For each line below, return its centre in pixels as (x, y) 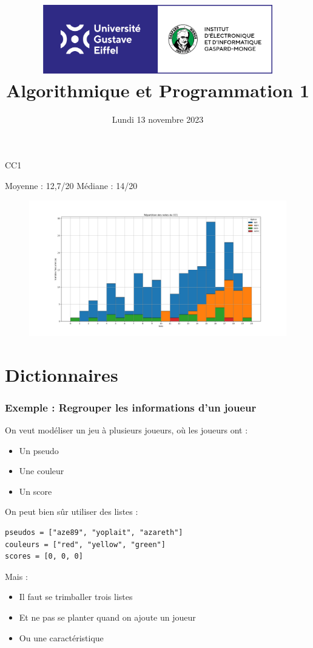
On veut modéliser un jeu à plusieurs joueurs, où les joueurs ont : (126, 430)
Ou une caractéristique (61, 637)
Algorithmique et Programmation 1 (158, 90)
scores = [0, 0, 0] (44, 557)
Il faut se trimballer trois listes (76, 597)
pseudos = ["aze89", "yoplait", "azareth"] (94, 533)
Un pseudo (39, 450)
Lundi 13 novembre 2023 (158, 119)
